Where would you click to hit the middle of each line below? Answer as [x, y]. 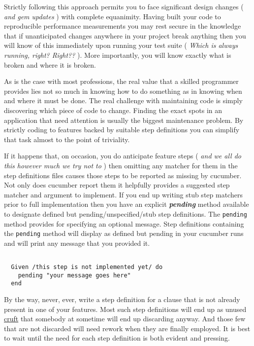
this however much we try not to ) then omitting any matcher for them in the [121, 165]
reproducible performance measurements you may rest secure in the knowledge [123, 26]
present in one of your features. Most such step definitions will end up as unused [125, 309]
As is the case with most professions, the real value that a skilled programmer [121, 81]
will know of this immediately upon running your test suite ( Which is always [121, 45]
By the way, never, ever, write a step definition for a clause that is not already [122, 299]
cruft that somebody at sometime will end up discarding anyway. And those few [125, 319]
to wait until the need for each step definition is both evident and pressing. [117, 338]
